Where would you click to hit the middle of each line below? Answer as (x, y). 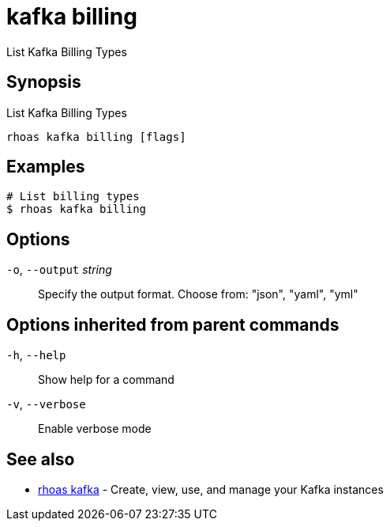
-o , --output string (59, 270)
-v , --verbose (46, 404)
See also (41, 459)
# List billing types (73, 197)
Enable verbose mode (95, 429)
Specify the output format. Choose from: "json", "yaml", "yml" (198, 294)
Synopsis (44, 82)
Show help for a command (106, 380)
